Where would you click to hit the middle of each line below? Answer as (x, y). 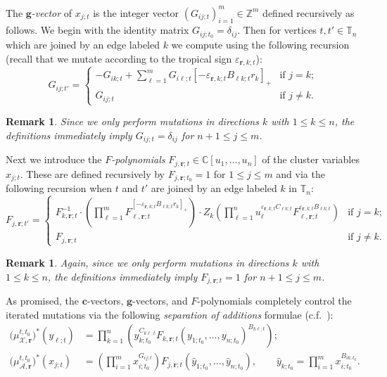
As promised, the (43, 301)
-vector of (52, 12)
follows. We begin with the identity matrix (97, 30)
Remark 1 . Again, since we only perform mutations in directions (147, 262)
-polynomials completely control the (274, 301)
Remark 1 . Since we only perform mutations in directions (132, 121)
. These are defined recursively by (92, 173)
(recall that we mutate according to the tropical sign (119, 58)
